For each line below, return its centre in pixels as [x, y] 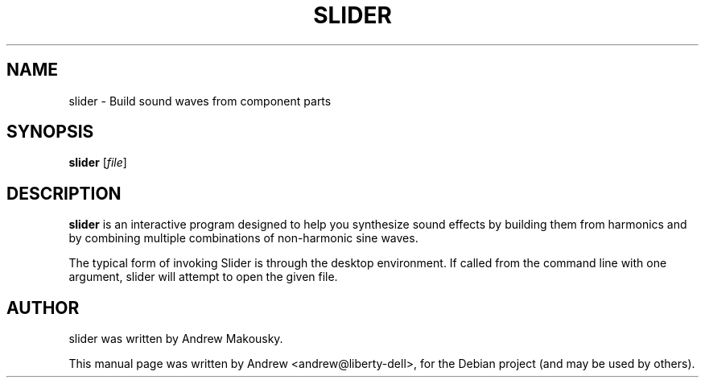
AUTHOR [43, 308]
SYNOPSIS [50, 132]
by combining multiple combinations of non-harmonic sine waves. [243, 238]
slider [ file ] [98, 163]
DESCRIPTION [64, 193]
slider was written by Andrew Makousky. [176, 339]
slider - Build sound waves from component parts [200, 101]
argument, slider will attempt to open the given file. [203, 277]
